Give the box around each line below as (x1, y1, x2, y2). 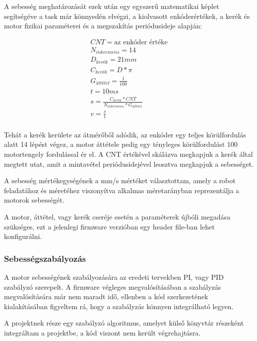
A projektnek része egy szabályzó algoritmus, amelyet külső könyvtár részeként (4, 318, 244, 328)
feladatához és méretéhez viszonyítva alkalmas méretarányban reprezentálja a (4, 185, 240, 195)
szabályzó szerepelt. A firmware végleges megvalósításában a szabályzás (4, 281, 221, 292)
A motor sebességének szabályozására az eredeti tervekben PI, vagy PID (4, 271, 224, 282)
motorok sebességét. (4, 195, 64, 205)
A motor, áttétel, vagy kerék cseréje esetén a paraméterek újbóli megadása (4, 211, 231, 222)
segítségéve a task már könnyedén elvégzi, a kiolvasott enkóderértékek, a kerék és (4, 10, 250, 21)
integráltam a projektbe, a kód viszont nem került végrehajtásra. (4, 327, 201, 338)
